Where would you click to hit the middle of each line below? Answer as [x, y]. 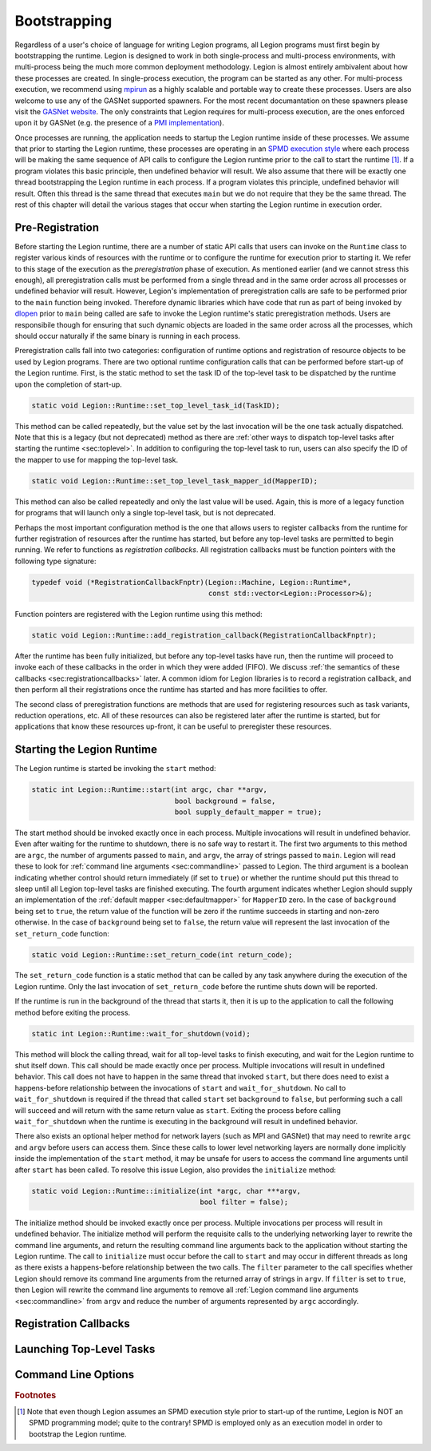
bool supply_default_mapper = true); [248, 812]
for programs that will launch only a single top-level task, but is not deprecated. [145, 513]
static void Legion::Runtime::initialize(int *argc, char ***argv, [166, 1191]
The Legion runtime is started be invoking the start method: [115, 769]
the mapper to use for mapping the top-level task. [97, 459]
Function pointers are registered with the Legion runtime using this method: [138, 614]
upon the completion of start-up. [69, 384]
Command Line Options [75, 1375]
